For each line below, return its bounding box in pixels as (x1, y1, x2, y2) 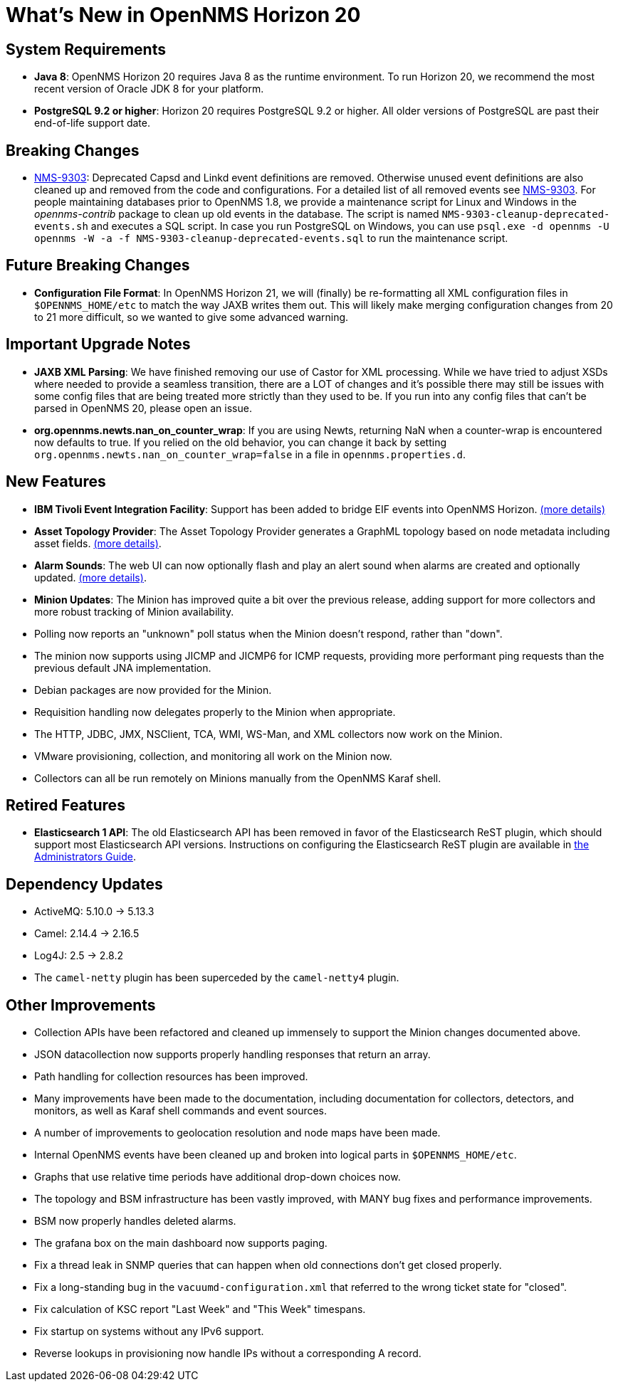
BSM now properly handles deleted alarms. (34, 1215, 236, 1228)
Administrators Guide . (34, 850, 136, 863)
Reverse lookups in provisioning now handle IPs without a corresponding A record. (34, 1347, 421, 1360)
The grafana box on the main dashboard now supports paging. (34, 1237, 328, 1250)
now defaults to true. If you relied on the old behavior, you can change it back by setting (34, 436, 446, 448)
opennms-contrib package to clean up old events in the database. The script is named (34, 208, 439, 221)
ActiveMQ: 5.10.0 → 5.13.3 (34, 905, 154, 918)
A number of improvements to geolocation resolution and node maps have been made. (34, 1127, 441, 1139)
